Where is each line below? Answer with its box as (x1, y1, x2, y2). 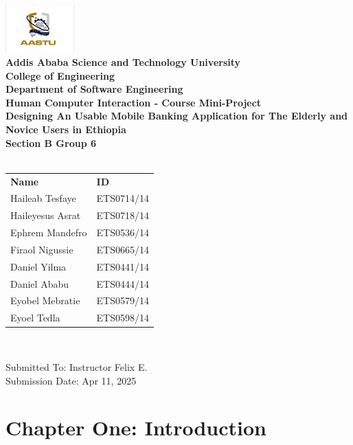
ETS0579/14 (96, 293, 149, 308)
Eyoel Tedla (10, 310, 60, 325)
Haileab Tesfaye (10, 191, 76, 205)
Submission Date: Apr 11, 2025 (5, 373, 137, 387)
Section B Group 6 (5, 135, 97, 150)
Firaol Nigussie (10, 242, 73, 256)
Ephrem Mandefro (10, 225, 87, 240)
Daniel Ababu (10, 276, 69, 290)
